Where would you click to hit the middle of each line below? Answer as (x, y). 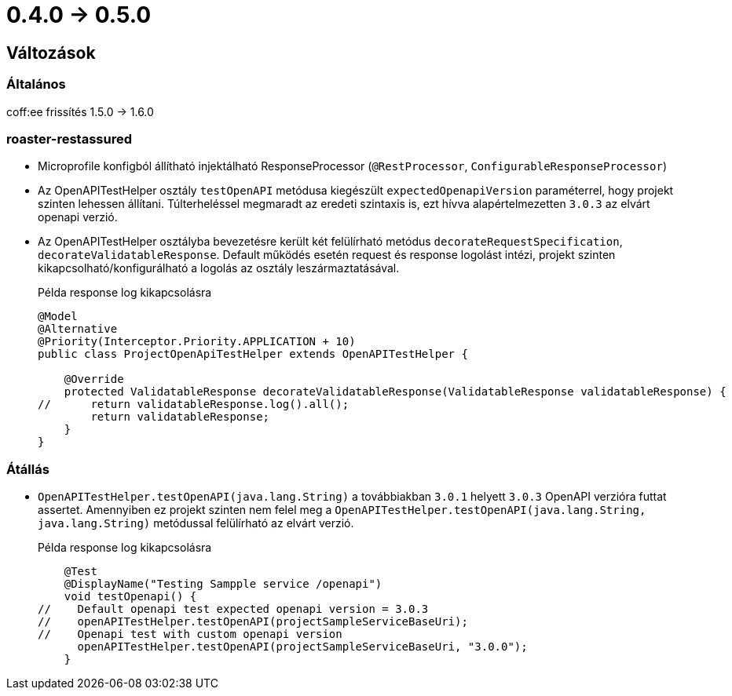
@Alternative (78, 329)
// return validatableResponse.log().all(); (194, 404)
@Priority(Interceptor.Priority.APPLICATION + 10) (197, 342)
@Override (94, 379)
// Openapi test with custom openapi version (190, 634)
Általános (36, 84)
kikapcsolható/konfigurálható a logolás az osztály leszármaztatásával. (219, 268)
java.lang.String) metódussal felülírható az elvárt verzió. (196, 523)
